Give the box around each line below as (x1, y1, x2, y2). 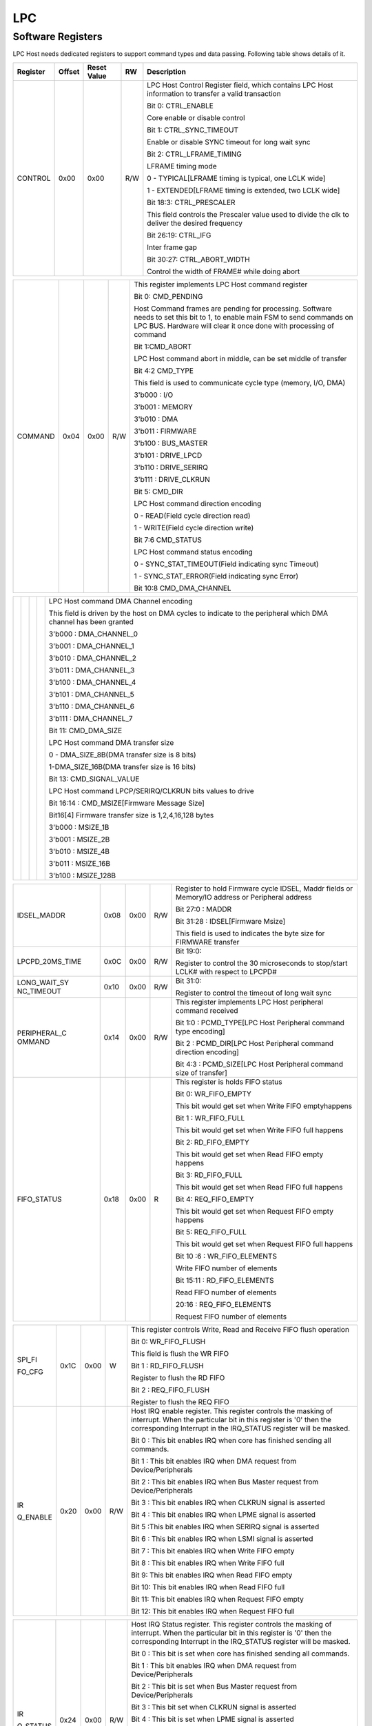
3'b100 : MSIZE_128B (48, 871, 116, 880)
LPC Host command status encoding (134, 547, 253, 556)
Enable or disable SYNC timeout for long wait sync (147, 137, 311, 146)
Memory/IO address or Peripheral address (176, 892, 312, 902)
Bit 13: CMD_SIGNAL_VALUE (48, 774, 140, 784)
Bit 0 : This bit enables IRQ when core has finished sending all (131, 1435, 331, 1445)
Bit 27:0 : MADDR (176, 904, 232, 914)
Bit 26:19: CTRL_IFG (147, 230, 211, 240)
